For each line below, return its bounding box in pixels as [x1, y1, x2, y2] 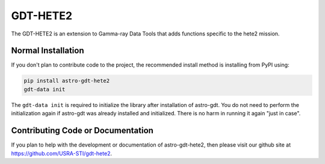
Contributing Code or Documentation [11, 126, 153, 136]
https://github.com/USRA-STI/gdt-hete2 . [11, 150, 113, 157]
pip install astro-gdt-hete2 [23, 77, 110, 84]
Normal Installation [11, 46, 84, 56]
